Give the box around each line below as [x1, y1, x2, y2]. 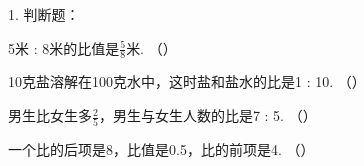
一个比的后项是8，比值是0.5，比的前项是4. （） [8, 139, 315, 160]
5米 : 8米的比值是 [8, 37, 120, 58]
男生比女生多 [8, 105, 92, 126]
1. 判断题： [8, 4, 80, 24]
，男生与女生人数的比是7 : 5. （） [98, 105, 317, 126]
